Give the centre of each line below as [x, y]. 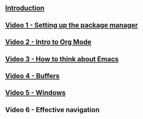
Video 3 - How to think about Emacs [62, 59]
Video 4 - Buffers [32, 76]
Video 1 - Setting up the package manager [71, 25]
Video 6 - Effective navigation [52, 110]
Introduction [25, 8]
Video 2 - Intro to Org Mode [48, 42]
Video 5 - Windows [35, 93]
